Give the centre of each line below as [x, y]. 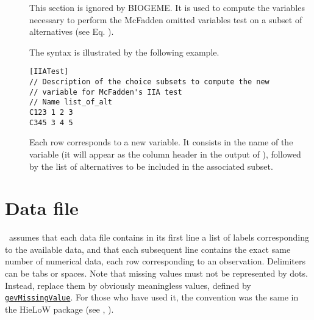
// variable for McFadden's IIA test [106, 92]
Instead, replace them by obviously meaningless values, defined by [128, 285]
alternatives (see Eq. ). [72, 31]
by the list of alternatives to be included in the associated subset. [151, 166]
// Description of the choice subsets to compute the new [149, 82]
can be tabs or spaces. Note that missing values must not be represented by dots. [156, 273]
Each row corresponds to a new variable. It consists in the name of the [161, 142]
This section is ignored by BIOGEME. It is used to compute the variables [167, 7]
